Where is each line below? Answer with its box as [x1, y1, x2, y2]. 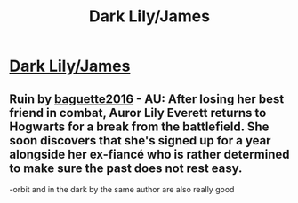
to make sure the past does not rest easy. [9, 160, 243, 176]
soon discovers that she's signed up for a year [9, 133, 271, 148]
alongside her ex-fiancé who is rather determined [9, 146, 290, 161]
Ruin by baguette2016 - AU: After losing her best [9, 91, 285, 106]
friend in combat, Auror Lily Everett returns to [9, 105, 267, 121]
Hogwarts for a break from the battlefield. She [9, 119, 270, 134]
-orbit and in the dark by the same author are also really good [9, 184, 235, 194]
